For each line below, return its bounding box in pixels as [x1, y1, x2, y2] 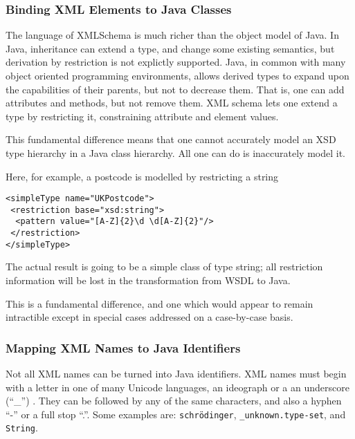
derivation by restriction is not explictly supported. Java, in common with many [6, 55, 346, 69]
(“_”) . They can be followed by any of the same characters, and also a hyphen [6, 393, 342, 408]
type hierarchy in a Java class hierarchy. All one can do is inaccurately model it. [6, 145, 345, 160]
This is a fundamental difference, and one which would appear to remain [6, 296, 313, 310]
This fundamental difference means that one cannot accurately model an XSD [6, 132, 336, 147]
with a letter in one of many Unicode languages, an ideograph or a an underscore [6, 380, 349, 394]
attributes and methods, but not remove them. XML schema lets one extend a [6, 95, 338, 110]
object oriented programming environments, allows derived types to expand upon [6, 68, 349, 82]
